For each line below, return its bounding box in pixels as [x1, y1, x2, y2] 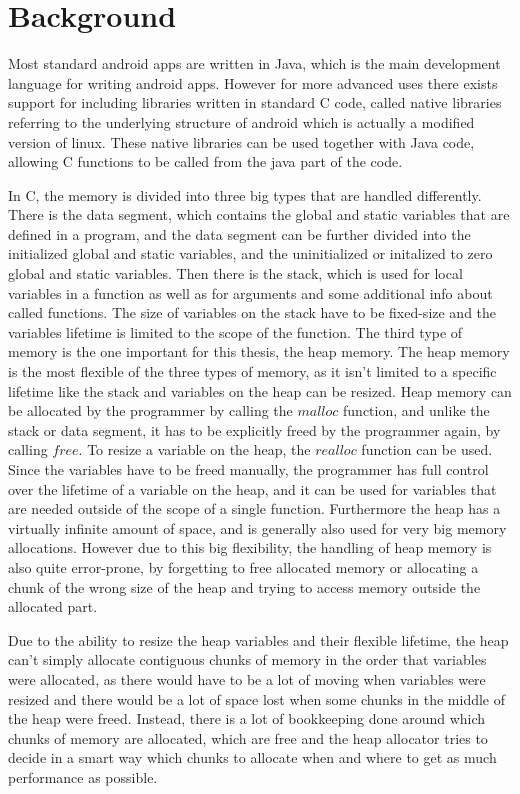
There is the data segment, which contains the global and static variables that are [8, 204, 510, 225]
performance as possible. [8, 766, 158, 787]
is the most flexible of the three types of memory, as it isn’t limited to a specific [8, 361, 497, 382]
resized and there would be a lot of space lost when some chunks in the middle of [8, 688, 506, 709]
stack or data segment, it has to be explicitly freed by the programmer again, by [8, 419, 501, 440]
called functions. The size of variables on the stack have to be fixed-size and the [8, 302, 497, 323]
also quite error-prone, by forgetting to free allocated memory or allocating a [8, 556, 479, 577]
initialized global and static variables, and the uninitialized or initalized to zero [8, 243, 493, 264]
